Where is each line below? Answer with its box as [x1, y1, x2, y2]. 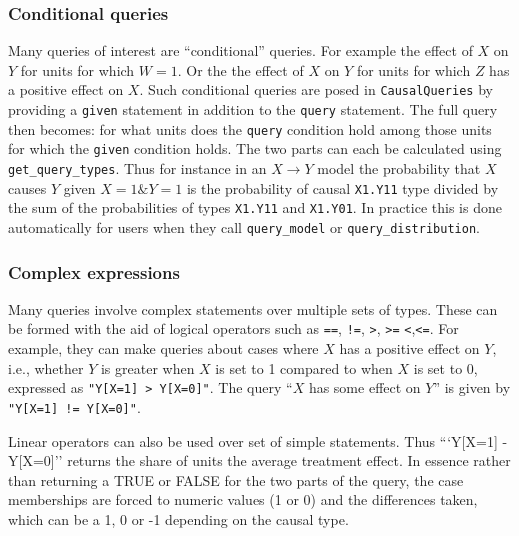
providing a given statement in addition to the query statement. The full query [8, 99, 498, 120]
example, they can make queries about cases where [8, 338, 319, 359]
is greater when [100, 357, 195, 378]
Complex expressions [8, 259, 180, 284]
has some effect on [308, 377, 421, 398]
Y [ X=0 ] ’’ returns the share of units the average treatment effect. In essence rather [8, 450, 511, 471]
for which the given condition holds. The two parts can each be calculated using [8, 138, 502, 159]
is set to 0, [413, 357, 478, 378]
